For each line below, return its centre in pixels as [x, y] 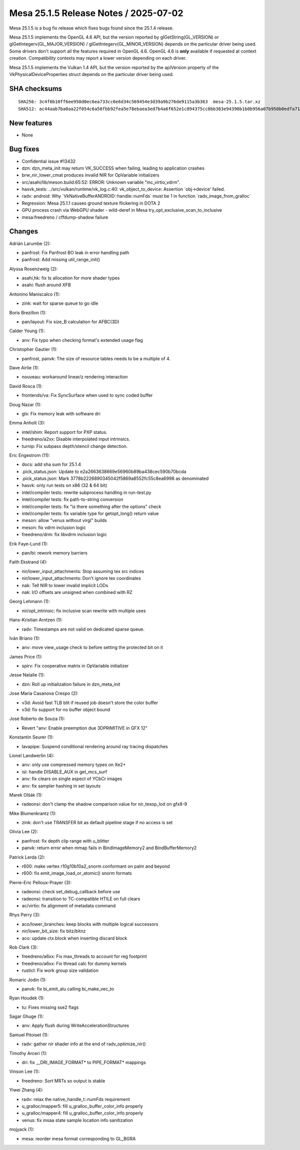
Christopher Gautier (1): [33, 349]
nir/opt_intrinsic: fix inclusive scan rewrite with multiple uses [84, 611]
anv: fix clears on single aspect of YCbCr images [72, 779]
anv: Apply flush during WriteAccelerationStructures [75, 1025]
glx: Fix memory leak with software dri [61, 413]
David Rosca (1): [26, 386]
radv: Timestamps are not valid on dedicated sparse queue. [83, 629]
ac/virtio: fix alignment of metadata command [69, 906]
